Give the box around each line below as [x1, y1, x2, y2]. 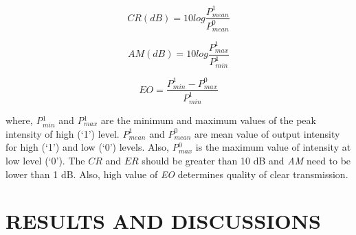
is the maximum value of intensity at [195, 140, 351, 154]
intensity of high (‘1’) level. [5, 126, 120, 140]
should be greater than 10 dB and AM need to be [142, 153, 351, 167]
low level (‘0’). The [5, 153, 85, 167]
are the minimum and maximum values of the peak [100, 112, 316, 127]
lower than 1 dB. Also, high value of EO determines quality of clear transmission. [5, 166, 348, 181]
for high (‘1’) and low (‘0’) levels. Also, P [5, 140, 179, 154]
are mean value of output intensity [194, 126, 340, 140]
